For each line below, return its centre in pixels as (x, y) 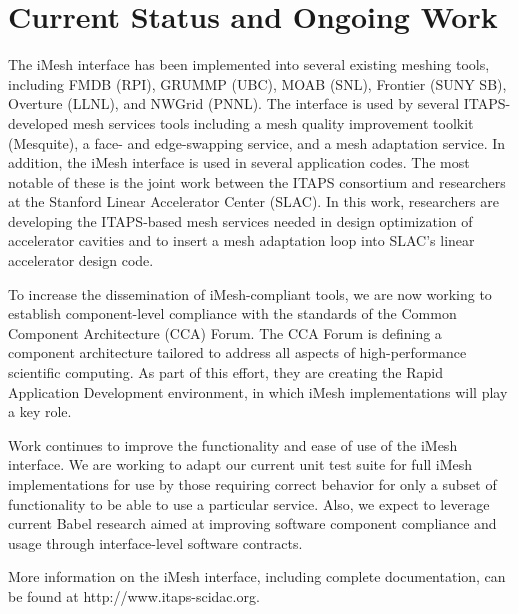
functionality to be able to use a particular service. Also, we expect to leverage (249, 503)
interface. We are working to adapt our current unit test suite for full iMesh (240, 464)
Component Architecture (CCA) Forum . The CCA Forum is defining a (225, 332)
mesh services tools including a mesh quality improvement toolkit (273, 122)
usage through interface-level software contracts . (155, 542)
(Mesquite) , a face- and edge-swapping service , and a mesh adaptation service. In (257, 142)
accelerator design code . (81, 260)
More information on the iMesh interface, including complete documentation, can (257, 576)
